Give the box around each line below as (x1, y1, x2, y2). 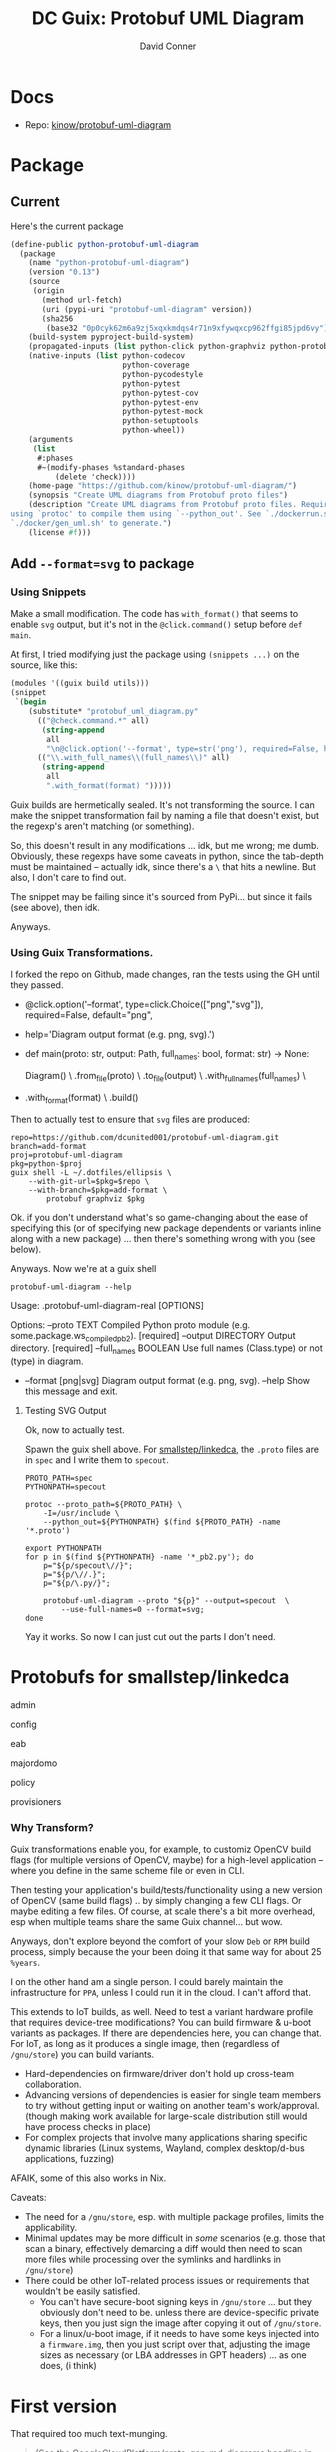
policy (10, 1777, 36, 1789)
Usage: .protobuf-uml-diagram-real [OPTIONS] (10, 1299, 205, 1311)
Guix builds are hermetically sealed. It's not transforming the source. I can (10, 798, 315, 811)
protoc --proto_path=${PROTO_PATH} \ (24, 1500, 183, 1510)
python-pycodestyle (121, 369, 203, 379)
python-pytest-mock (121, 407, 203, 417)
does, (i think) (39, 2360, 97, 2372)
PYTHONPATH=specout (24, 1482, 107, 1492)
